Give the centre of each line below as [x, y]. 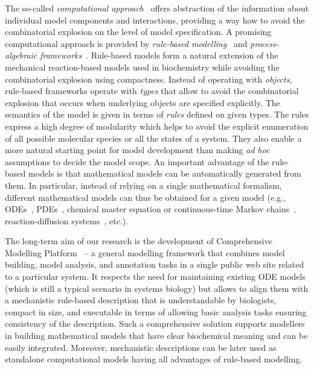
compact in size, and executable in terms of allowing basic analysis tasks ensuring [156, 311]
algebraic [21, 55]
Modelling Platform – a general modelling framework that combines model [145, 252]
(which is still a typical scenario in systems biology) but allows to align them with [157, 288]
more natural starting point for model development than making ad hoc [137, 150]
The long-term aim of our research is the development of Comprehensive [139, 241]
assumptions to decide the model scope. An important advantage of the [137, 161]
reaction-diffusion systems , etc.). [67, 220]
